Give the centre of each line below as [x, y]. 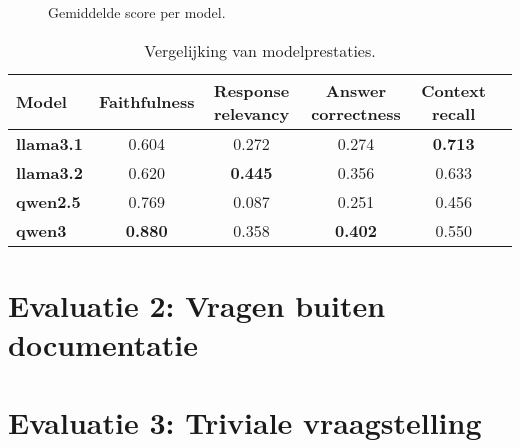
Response [251, 90]
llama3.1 [49, 143]
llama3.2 [49, 172]
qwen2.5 [48, 201]
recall [453, 113]
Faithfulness [146, 102]
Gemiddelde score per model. [137, 12]
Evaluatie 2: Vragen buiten [197, 304]
